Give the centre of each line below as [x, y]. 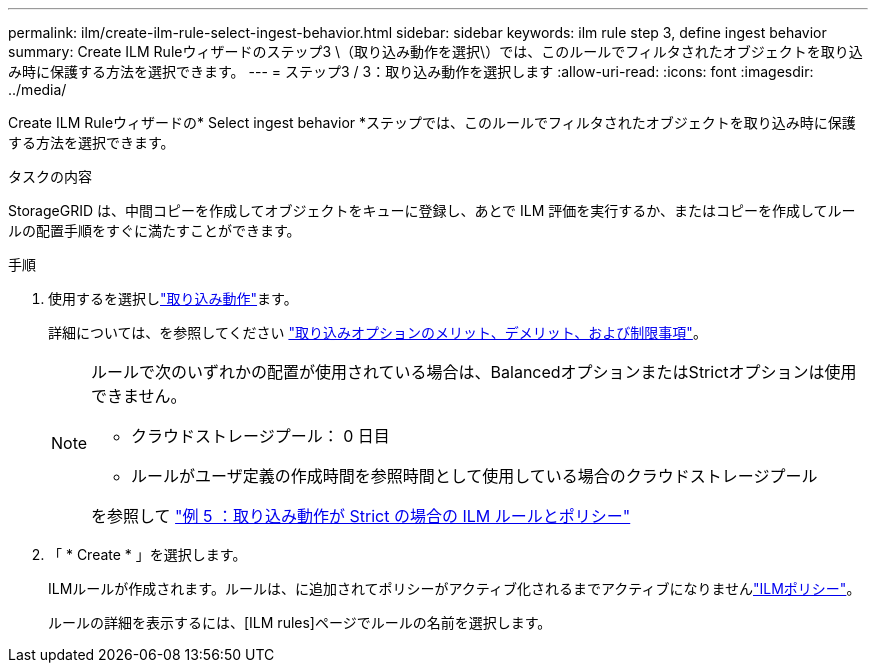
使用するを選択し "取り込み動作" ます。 [173, 298]
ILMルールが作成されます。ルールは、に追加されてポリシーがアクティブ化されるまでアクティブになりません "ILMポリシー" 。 [454, 588]
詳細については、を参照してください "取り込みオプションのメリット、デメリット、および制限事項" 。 [377, 332]
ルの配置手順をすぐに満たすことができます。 [154, 230]
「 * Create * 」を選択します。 [147, 554]
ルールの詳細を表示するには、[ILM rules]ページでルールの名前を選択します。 [300, 622]
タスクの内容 [50, 176]
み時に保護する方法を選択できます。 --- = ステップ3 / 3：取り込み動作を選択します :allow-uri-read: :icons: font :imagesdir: [411, 71]
